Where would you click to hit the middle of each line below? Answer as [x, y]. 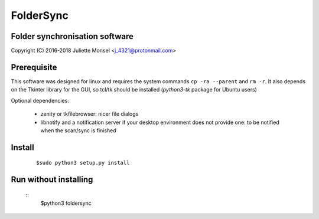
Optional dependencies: [40, 100]
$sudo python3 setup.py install [83, 163]
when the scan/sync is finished [78, 130]
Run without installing [52, 180]
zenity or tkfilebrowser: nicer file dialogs [89, 114]
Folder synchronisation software [72, 36]
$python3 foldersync [66, 203]
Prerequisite [34, 67]
